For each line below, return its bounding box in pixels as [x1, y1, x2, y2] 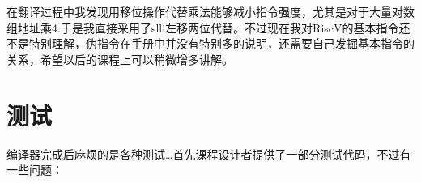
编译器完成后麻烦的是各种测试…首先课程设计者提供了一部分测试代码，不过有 [6, 145, 411, 162]
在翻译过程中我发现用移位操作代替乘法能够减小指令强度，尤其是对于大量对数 [6, 3, 415, 19]
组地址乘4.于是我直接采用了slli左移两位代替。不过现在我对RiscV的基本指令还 [6, 19, 410, 36]
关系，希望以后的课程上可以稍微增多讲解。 [6, 50, 233, 67]
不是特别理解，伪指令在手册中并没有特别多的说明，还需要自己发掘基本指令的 [6, 35, 415, 52]
